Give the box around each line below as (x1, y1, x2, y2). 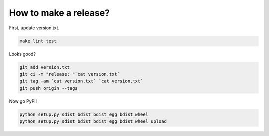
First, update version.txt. (9, 25, 60, 31)
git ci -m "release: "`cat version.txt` (19, 71, 120, 77)
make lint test (19, 38, 57, 44)
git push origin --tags (19, 85, 78, 91)
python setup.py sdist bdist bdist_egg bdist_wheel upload (19, 119, 167, 124)
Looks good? (9, 51, 36, 57)
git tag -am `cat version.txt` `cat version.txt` (19, 78, 143, 84)
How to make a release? (9, 7, 110, 18)
